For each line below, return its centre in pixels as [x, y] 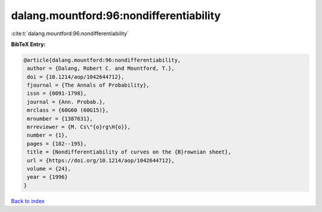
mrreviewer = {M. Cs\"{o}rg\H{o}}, [79, 127]
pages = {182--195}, [57, 144]
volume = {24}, [49, 169]
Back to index [28, 201]
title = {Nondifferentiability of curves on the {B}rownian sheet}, [129, 152]
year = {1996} [47, 177]
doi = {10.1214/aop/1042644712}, [76, 77]
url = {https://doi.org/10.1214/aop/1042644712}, [101, 160]
